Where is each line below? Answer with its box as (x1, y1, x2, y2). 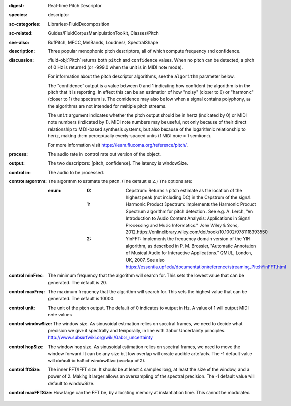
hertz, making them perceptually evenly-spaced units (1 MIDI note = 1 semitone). (48, 133, 212, 139)
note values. (48, 312, 74, 317)
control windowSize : (9, 320, 52, 326)
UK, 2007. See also (126, 257, 165, 263)
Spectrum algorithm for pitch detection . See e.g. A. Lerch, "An (126, 208, 253, 214)
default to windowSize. (48, 380, 95, 386)
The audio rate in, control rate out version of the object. (48, 151, 161, 157)
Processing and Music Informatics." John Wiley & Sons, (126, 222, 239, 228)
